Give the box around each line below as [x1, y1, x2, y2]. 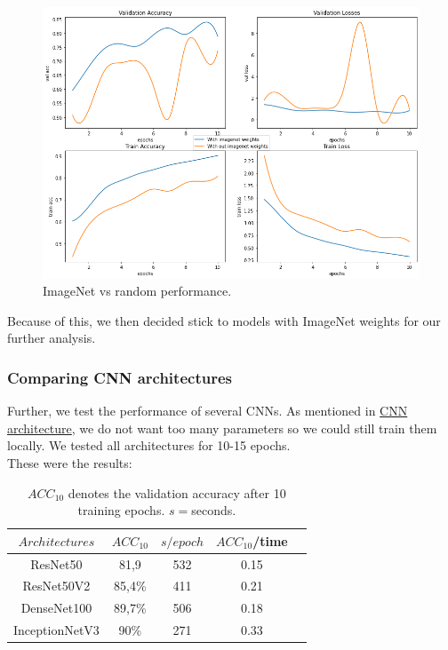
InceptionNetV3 [13, 621, 100, 639]
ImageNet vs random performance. [43, 281, 232, 300]
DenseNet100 [20, 598, 92, 617]
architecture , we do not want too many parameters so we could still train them [7, 418, 437, 437]
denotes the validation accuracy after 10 [68, 483, 286, 502]
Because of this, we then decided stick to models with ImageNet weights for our [7, 311, 441, 329]
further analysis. [7, 329, 96, 347]
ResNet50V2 [22, 576, 91, 595]
